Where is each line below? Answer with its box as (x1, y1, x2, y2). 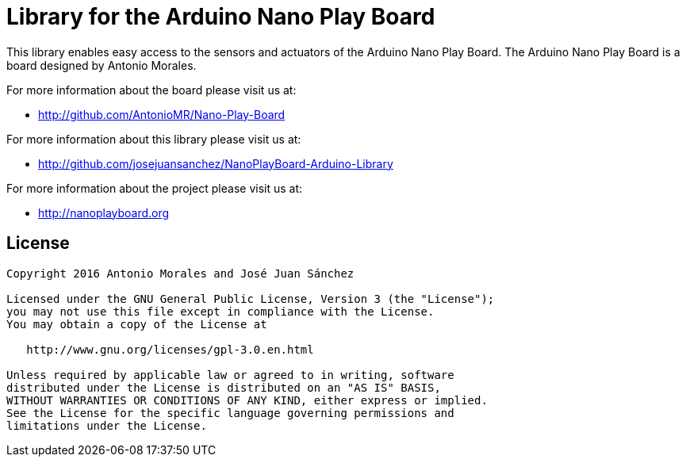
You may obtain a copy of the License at (6, 317, 267, 331)
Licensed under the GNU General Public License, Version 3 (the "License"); (6, 292, 495, 305)
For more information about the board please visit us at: (6, 82, 297, 97)
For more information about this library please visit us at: (6, 132, 301, 146)
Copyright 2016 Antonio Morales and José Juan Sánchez (6, 266, 354, 280)
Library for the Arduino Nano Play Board (6, 3, 435, 30)
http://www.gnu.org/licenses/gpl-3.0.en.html (26, 342, 314, 356)
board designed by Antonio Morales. (6, 58, 197, 72)
